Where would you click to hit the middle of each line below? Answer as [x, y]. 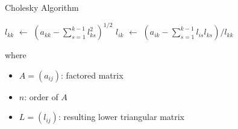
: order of [41, 96]
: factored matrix [92, 75]
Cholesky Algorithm [42, 7]
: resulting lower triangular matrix [121, 117]
